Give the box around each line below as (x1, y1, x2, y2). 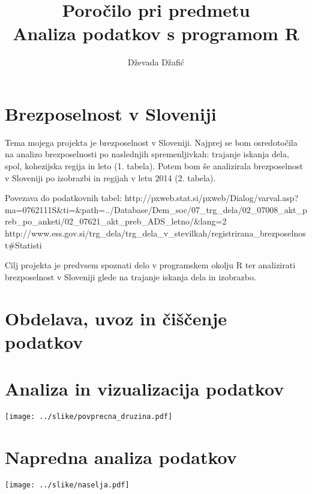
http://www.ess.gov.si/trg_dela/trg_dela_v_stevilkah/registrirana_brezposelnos (5, 227, 306, 239)
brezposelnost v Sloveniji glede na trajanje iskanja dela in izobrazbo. (5, 270, 256, 283)
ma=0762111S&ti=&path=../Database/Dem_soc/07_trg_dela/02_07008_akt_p (5, 203, 307, 215)
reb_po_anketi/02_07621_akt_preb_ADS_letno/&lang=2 (5, 215, 227, 227)
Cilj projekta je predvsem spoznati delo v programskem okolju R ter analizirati (5, 259, 296, 271)
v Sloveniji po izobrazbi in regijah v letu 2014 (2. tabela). (5, 171, 216, 184)
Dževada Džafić (127, 56, 185, 68)
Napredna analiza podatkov (5, 444, 237, 469)
